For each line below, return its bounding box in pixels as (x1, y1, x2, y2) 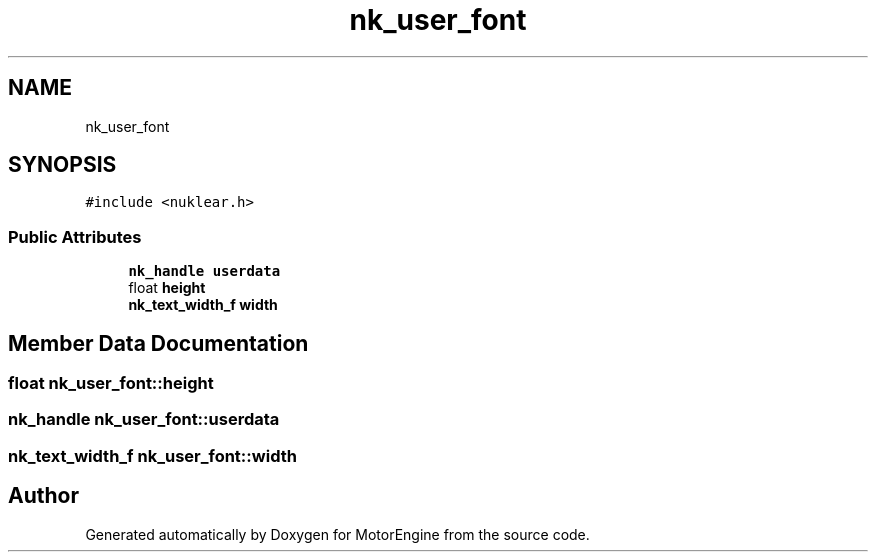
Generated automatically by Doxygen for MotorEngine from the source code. (85, 525, 590, 543)
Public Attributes (8, 226, 142, 247)
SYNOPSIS (8, 152, 117, 178)
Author (8, 483, 79, 509)
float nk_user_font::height (8, 373, 214, 394)
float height (128, 279, 206, 297)
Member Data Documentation (8, 330, 309, 356)
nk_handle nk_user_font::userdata (8, 409, 280, 430)
